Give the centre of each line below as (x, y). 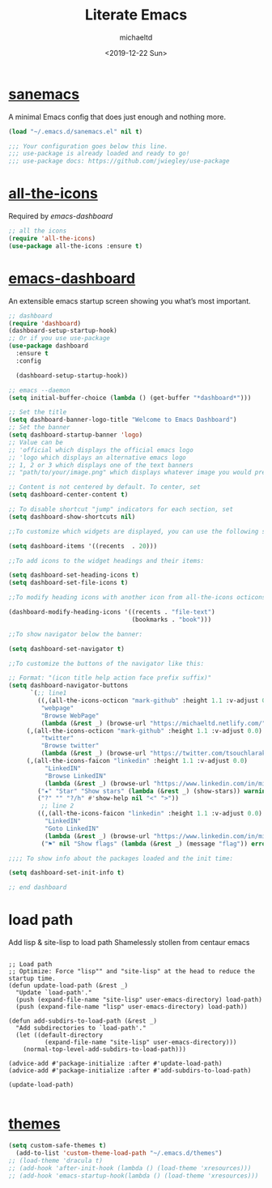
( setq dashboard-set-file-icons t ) (68, 583)
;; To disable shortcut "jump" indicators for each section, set (121, 509)
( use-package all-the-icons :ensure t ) (76, 246)
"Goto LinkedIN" (72, 828)
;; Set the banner (39, 428)
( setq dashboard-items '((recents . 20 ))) (83, 546)
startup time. (32, 979)
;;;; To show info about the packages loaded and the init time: (121, 858)
